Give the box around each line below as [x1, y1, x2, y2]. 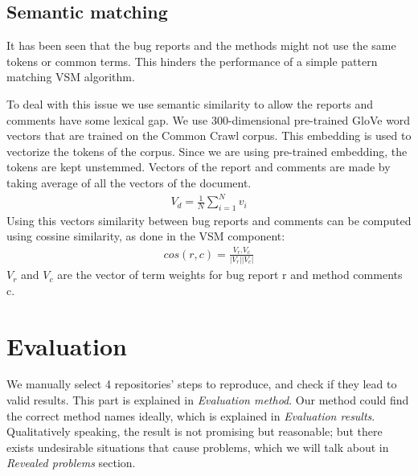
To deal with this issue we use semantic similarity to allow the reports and [6, 95, 373, 112]
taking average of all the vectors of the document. [6, 174, 252, 191]
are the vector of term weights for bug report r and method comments [57, 266, 403, 283]
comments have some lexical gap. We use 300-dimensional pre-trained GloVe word [6, 111, 411, 128]
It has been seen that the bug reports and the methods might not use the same [6, 37, 396, 54]
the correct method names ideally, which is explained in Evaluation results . [6, 407, 375, 424]
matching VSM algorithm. [6, 68, 135, 85]
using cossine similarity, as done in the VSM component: [6, 228, 285, 244]
